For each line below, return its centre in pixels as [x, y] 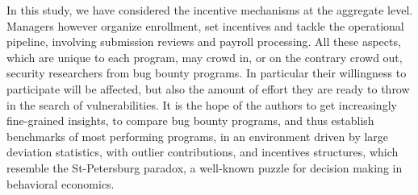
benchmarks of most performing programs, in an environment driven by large [198, 136]
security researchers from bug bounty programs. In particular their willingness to [207, 73]
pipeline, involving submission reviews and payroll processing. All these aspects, [204, 41]
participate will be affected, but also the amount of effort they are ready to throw [208, 88]
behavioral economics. [61, 183]
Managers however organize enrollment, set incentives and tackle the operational [205, 25]
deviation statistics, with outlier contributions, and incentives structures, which [203, 152]
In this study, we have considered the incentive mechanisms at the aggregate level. [210, 10]
